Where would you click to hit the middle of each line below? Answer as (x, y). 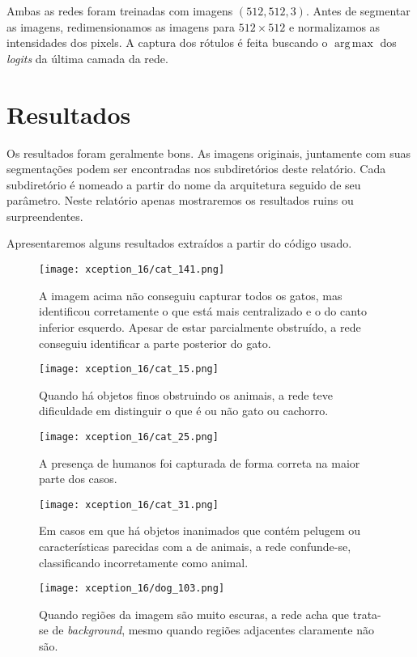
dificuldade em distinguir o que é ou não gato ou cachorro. (184, 411)
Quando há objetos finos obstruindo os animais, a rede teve (186, 394)
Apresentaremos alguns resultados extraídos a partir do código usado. (179, 243)
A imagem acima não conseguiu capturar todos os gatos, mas (191, 295)
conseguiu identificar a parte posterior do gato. (155, 343)
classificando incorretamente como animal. (144, 562)
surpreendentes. (45, 216)
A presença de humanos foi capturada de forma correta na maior (200, 462)
